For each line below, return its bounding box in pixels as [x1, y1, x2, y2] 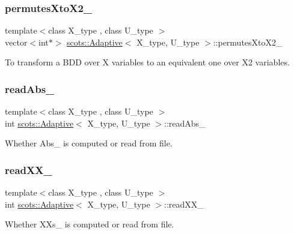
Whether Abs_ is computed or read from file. [5, 137, 173, 149]
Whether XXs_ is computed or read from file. [5, 218, 174, 230]
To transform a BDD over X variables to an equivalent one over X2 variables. [5, 56, 290, 68]
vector [5, 35, 28, 48]
